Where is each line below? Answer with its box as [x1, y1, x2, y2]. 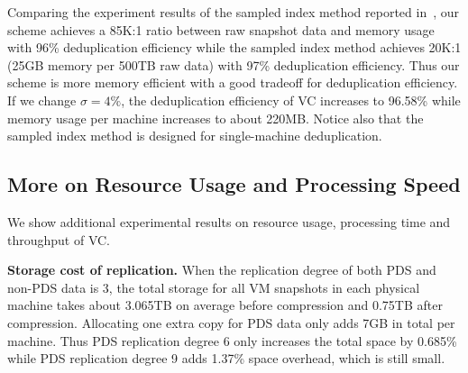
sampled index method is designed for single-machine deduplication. [7, 126, 382, 145]
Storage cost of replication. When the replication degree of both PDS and [7, 260, 436, 279]
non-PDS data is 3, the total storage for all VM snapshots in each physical [7, 277, 420, 296]
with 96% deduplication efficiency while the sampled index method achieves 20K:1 [7, 38, 462, 57]
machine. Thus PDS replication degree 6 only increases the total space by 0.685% [7, 331, 457, 350]
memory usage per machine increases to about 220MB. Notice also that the [7, 108, 424, 127]
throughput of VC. [7, 230, 111, 249]
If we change [7, 90, 77, 109]
